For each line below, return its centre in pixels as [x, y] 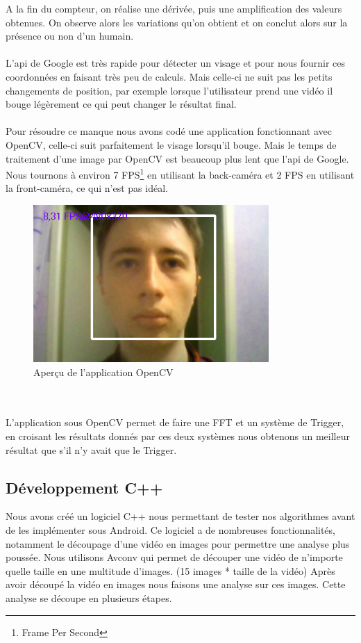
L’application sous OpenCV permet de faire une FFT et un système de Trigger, [175, 422]
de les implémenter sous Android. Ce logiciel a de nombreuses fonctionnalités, [170, 530]
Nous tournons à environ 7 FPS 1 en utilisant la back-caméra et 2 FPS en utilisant [180, 173]
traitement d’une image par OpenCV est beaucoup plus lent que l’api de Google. [177, 158]
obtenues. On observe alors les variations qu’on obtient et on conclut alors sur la [177, 22]
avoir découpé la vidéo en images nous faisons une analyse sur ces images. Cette [176, 584]
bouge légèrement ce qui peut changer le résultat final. [121, 104]
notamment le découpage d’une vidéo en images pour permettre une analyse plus [178, 543]
